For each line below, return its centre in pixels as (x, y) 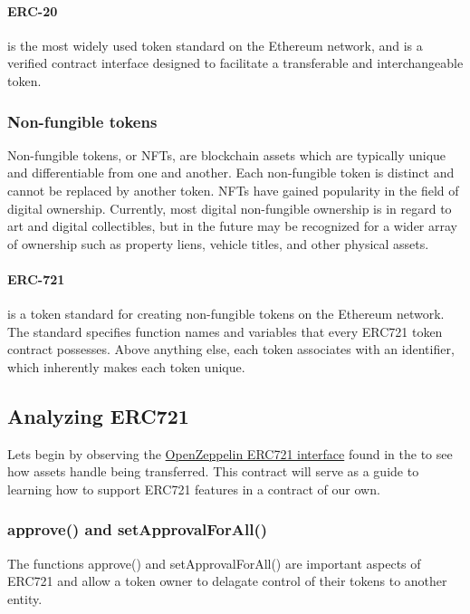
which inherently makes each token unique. (126, 366)
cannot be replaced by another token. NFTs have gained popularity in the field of (233, 190)
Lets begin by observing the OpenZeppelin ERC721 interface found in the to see (230, 453)
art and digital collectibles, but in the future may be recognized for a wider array (232, 226)
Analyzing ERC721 (98, 415)
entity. (25, 598)
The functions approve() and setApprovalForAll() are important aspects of (214, 563)
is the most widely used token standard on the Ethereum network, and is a (215, 45)
